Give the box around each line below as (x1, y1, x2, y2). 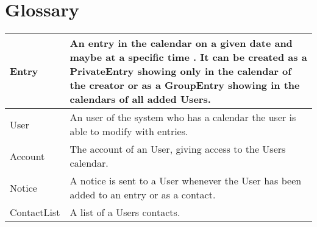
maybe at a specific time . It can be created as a (69, 50, 307, 65)
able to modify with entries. (69, 124, 188, 139)
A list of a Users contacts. (69, 205, 180, 220)
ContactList (10, 205, 60, 220)
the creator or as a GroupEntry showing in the (69, 78, 300, 93)
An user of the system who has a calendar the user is (69, 110, 296, 125)
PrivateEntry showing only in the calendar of (69, 64, 291, 79)
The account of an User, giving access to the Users (69, 142, 286, 156)
